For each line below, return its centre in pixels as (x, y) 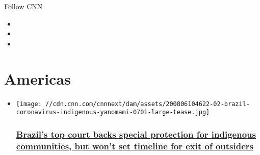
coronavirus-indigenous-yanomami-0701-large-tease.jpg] (113, 112)
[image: (29, 104)
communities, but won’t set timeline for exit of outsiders (135, 146)
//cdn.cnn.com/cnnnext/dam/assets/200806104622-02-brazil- (148, 104)
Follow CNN (23, 6)
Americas (37, 78)
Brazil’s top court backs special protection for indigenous (136, 134)
